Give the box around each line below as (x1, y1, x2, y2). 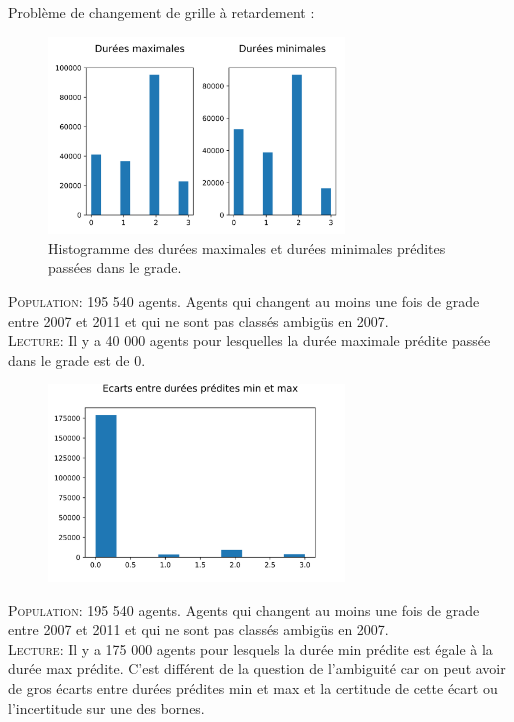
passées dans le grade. (48, 257, 182, 278)
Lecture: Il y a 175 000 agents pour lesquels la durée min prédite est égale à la (8, 638, 493, 659)
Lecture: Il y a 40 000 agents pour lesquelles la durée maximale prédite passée (8, 330, 491, 351)
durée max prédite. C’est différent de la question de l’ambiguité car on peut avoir (8, 658, 506, 679)
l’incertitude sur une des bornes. (8, 697, 205, 718)
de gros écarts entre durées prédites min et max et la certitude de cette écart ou (8, 678, 498, 699)
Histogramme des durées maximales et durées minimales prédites (48, 237, 446, 258)
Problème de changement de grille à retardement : (8, 2, 315, 22)
